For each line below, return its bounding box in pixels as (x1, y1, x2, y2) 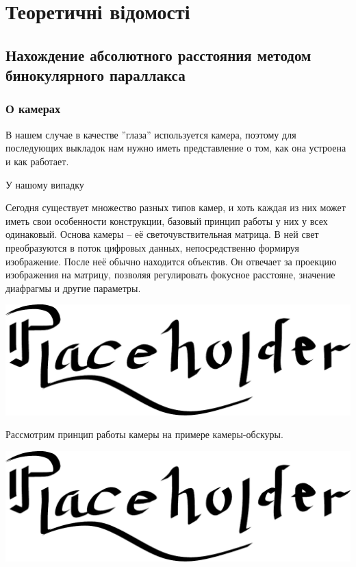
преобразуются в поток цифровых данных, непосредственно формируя (5, 240, 299, 254)
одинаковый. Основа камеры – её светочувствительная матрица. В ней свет (5, 227, 319, 241)
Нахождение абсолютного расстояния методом (5, 44, 311, 65)
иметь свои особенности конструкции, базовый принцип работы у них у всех (5, 213, 328, 228)
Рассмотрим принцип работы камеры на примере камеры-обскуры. (5, 427, 283, 442)
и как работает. (5, 154, 69, 168)
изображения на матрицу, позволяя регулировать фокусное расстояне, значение (5, 267, 335, 282)
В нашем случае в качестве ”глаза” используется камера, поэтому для (5, 127, 296, 141)
